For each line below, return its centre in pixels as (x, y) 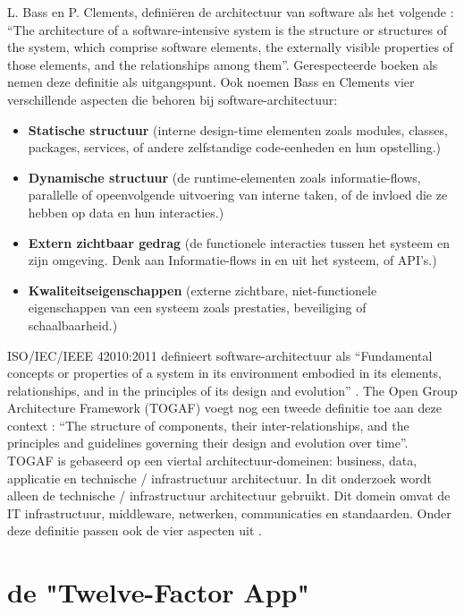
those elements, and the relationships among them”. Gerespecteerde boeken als (223, 64)
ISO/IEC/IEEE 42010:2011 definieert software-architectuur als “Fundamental (220, 355)
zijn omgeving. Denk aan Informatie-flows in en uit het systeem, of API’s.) (232, 260)
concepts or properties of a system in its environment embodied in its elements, (224, 373)
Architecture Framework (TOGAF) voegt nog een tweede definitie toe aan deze (224, 408)
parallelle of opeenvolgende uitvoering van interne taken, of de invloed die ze (238, 195)
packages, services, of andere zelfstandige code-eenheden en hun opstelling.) (235, 147)
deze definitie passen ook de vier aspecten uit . (135, 530)
